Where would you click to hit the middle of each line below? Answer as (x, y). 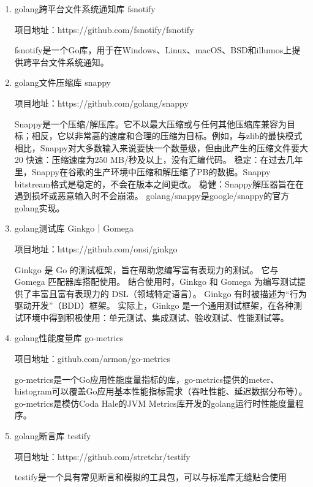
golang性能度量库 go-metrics (69, 338)
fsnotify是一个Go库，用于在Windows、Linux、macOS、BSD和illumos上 (153, 50)
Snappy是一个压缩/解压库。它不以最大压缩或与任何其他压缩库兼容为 (150, 123)
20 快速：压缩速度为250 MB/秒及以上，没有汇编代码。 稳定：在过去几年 (159, 160)
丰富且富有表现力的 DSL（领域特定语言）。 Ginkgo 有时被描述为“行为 (169, 293)
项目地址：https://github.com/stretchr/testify (102, 456)
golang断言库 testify (53, 436)
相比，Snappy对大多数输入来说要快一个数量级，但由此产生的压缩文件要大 (161, 147)
